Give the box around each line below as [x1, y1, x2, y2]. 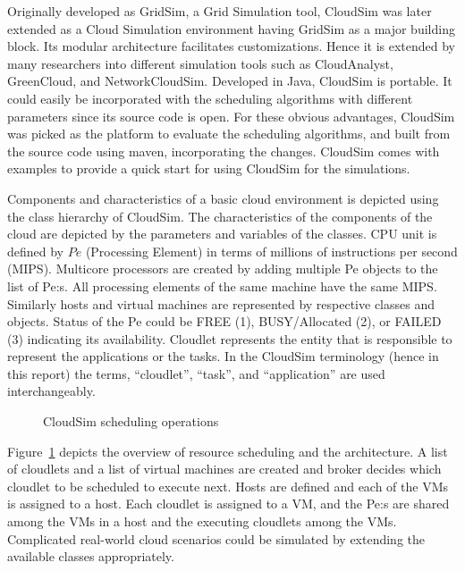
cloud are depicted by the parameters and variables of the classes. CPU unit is [7, 224, 437, 243]
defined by [7, 241, 64, 260]
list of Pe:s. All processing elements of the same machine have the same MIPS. [7, 276, 437, 295]
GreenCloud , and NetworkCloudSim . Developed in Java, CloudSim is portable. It [7, 71, 452, 90]
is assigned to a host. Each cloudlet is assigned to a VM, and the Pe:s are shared [7, 494, 450, 513]
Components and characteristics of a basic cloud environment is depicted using [7, 189, 439, 207]
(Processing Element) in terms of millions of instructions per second [85, 241, 458, 260]
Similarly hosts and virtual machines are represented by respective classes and [7, 294, 435, 313]
